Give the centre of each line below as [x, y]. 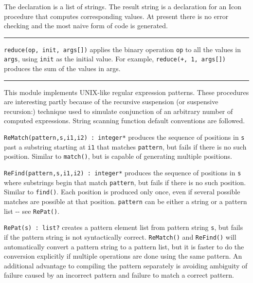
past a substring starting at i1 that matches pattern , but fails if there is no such [125, 146]
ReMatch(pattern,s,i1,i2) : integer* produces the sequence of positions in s [124, 137]
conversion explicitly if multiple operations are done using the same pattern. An [123, 256]
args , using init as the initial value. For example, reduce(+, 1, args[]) [115, 59]
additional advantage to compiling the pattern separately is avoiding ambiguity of [126, 265]
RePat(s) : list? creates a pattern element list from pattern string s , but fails [124, 227]
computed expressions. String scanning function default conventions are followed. [125, 121]
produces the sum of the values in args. [62, 68]
